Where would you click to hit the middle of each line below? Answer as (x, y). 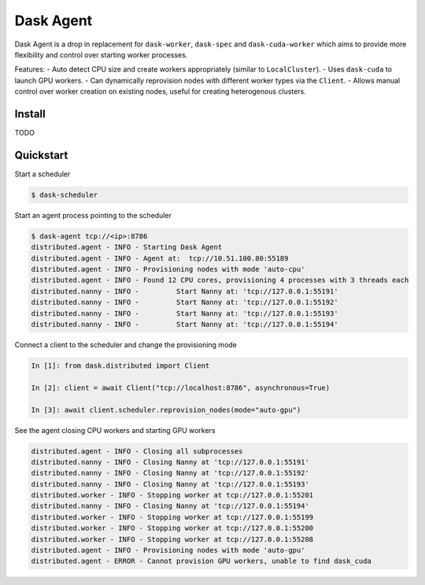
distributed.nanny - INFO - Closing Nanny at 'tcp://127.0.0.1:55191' (170, 462)
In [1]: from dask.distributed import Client (120, 365)
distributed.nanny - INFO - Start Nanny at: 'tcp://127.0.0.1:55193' (185, 313)
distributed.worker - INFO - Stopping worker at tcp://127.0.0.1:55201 (172, 495)
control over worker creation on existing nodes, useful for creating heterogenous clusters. (160, 91)
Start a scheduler (42, 174)
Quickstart (41, 155)
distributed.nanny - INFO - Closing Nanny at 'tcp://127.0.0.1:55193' (170, 484)
